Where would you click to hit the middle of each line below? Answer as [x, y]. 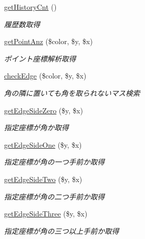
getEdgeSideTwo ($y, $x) [43, 179]
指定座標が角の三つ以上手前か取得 [61, 231]
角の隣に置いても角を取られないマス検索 [72, 93]
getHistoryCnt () [30, 7]
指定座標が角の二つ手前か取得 [54, 196]
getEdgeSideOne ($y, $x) [43, 144]
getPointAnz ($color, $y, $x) [48, 41]
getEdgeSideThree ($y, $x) [46, 214]
